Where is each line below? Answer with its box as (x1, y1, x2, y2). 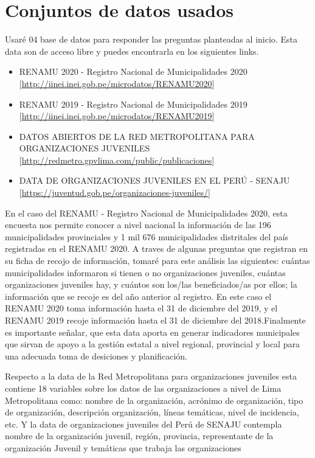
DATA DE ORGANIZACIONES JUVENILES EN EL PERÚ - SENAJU (19, 174, 290, 187)
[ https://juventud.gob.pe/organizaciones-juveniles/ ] (19, 186, 210, 199)
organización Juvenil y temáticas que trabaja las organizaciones (5, 441, 241, 454)
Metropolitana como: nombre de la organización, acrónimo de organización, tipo (5, 394, 303, 406)
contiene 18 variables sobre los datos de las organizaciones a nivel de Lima (5, 381, 282, 394)
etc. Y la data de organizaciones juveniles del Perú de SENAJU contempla (5, 417, 282, 430)
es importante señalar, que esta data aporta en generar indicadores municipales (5, 325, 300, 338)
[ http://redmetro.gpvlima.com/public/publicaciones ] (19, 153, 215, 166)
